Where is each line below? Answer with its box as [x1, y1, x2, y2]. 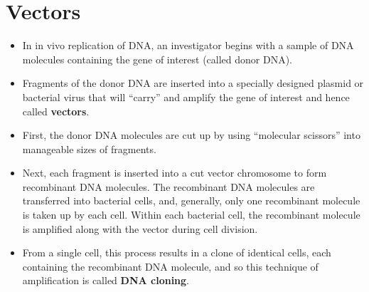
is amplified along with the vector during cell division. [22, 221, 258, 236]
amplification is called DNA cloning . [22, 273, 190, 288]
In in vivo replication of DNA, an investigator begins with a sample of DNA [22, 38, 354, 53]
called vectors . [22, 103, 90, 118]
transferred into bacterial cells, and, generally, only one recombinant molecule [22, 193, 360, 208]
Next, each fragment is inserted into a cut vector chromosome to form [22, 165, 327, 180]
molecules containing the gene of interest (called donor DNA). [22, 51, 292, 66]
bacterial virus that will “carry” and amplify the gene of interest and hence [22, 89, 350, 104]
